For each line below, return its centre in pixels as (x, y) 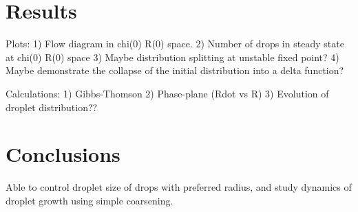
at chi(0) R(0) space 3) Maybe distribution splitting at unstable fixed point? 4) (172, 57)
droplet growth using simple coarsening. (89, 200)
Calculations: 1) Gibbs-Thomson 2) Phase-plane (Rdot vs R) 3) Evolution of (167, 93)
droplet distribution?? (52, 107)
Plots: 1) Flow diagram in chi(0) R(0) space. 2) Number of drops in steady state (175, 44)
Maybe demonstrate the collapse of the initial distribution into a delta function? (175, 70)
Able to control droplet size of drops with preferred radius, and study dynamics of (179, 187)
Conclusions (63, 154)
